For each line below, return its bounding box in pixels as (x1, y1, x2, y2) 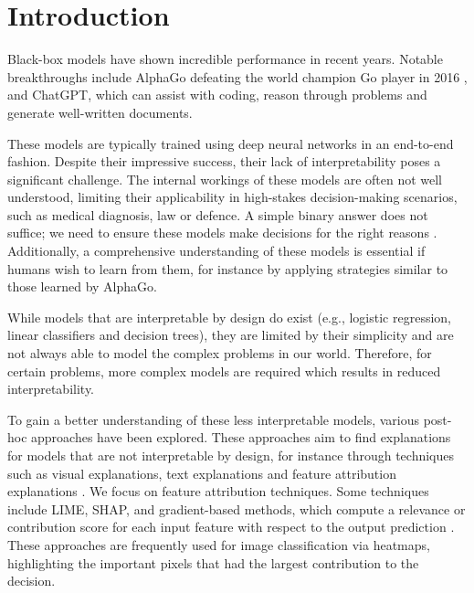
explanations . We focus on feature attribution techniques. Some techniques (7, 482, 429, 501)
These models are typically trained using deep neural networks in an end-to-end (7, 133, 454, 153)
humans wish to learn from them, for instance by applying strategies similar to (7, 259, 448, 278)
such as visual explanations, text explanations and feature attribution (7, 463, 396, 482)
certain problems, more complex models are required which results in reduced (7, 361, 441, 380)
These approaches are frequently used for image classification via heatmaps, (7, 535, 430, 554)
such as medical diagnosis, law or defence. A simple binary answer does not (7, 205, 428, 224)
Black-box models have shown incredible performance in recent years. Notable (7, 49, 443, 69)
